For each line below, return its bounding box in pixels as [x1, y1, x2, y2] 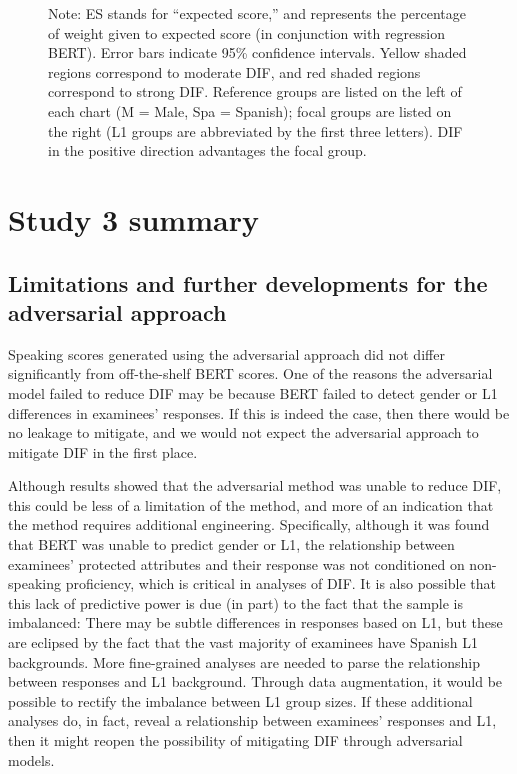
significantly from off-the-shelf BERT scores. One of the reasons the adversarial [8, 363, 493, 384]
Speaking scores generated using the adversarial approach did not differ [8, 343, 445, 364]
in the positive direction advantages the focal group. [48, 140, 367, 161]
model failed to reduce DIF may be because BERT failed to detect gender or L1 [8, 382, 498, 403]
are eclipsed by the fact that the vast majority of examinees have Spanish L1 [8, 632, 478, 653]
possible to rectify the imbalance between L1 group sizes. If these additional [8, 690, 473, 711]
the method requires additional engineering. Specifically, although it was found [8, 514, 490, 535]
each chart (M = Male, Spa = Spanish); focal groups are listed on [48, 100, 452, 121]
